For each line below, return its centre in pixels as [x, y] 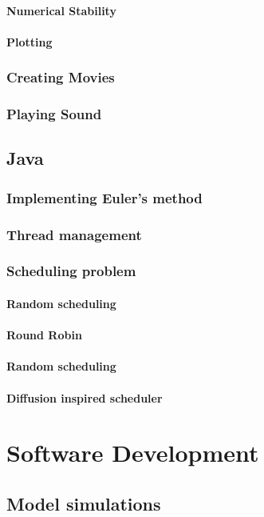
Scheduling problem [71, 271]
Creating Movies [61, 77]
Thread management [74, 234]
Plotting [30, 41]
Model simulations [84, 503]
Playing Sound [54, 114]
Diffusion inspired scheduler [85, 397]
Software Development [133, 453]
